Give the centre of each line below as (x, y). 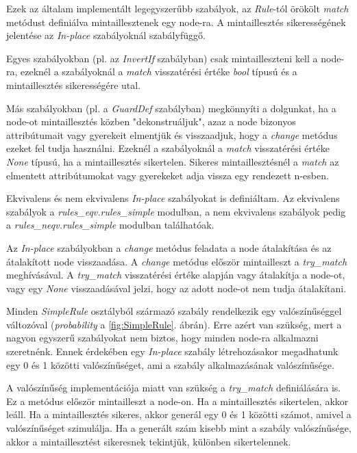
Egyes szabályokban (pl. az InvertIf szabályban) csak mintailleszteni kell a (162, 58)
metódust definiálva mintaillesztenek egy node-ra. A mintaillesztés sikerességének (176, 22)
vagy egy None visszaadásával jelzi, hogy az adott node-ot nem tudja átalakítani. (176, 288)
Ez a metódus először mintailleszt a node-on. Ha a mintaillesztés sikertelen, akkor (177, 401)
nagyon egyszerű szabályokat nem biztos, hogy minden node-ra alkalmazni (162, 338)
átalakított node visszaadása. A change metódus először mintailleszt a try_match (177, 261)
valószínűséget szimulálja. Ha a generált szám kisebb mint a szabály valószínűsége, (179, 428)
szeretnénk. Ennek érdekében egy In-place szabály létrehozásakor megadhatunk (172, 351)
